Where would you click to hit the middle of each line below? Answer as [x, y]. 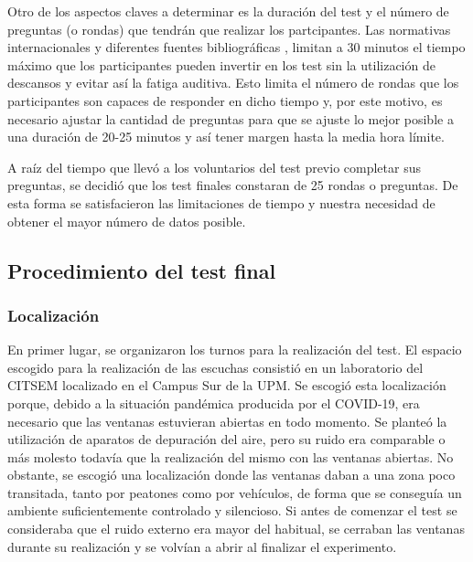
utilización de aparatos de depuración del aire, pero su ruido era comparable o [226, 439]
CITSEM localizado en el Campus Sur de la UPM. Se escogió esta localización [227, 385]
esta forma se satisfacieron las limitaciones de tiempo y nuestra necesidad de [221, 202]
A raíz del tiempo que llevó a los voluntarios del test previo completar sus [215, 167]
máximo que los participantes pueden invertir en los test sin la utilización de [221, 64]
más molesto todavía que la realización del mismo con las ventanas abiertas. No [231, 456]
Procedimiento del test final [142, 270]
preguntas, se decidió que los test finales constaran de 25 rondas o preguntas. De [233, 185]
